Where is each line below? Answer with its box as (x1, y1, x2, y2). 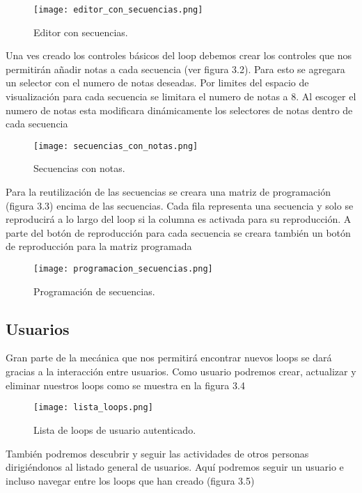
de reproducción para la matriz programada (6, 239, 192, 253)
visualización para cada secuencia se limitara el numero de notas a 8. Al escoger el (6, 89, 356, 104)
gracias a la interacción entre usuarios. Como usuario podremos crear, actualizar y (6, 364, 356, 379)
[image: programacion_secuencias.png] (33, 264, 213, 274)
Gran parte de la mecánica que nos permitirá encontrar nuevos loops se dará (6, 350, 332, 365)
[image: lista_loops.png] (33, 402, 153, 413)
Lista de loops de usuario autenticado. (33, 422, 196, 437)
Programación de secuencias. (33, 283, 155, 298)
